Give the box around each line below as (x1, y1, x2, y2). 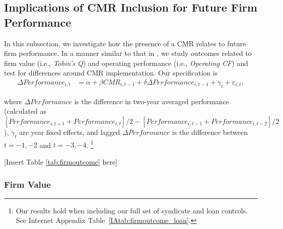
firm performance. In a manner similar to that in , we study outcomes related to (4, 48, 252, 58)
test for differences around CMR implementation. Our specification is (4, 67, 218, 78)
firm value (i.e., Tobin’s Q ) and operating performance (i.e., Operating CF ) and (4, 57, 248, 68)
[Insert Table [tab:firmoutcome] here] (4, 157, 117, 167)
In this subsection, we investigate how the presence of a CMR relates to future (4, 38, 246, 48)
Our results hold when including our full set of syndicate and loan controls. (16, 205, 248, 215)
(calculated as (4, 106, 47, 116)
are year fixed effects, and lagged (19, 126, 120, 137)
